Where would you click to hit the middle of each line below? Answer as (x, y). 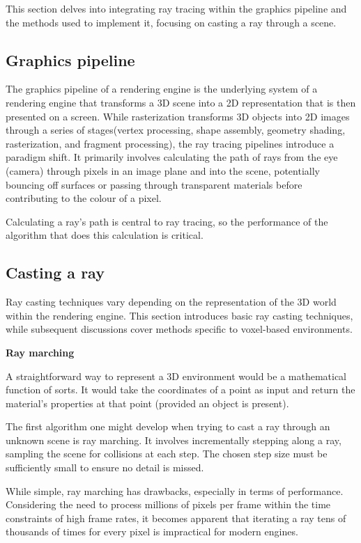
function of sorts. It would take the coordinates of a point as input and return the (180, 389)
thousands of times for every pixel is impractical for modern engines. (152, 532)
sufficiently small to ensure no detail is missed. (105, 467)
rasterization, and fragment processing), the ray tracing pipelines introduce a (170, 143)
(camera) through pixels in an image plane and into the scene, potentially (163, 170)
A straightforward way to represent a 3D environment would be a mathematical (176, 376)
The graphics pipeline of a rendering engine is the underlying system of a (162, 89)
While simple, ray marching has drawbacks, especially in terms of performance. (175, 490)
